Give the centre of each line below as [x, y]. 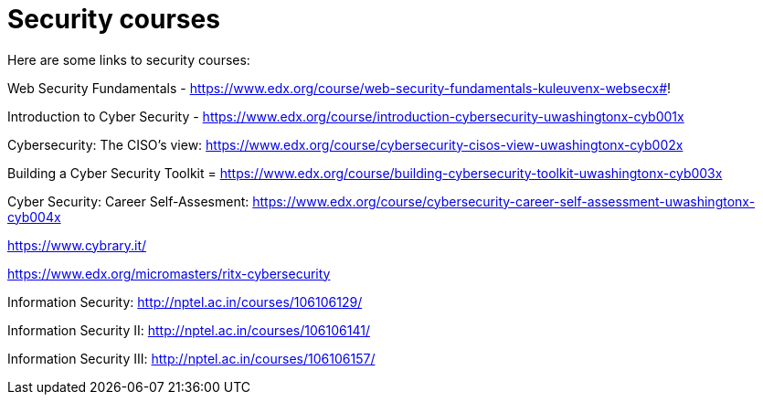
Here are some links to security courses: [129, 59]
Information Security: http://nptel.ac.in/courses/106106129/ [185, 301]
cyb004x [34, 217]
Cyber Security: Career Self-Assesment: [128, 201]
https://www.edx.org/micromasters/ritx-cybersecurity [169, 273]
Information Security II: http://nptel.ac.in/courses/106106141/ [189, 330]
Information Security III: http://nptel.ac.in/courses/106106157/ [191, 358]
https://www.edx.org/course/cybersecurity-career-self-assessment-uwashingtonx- [504, 201]
